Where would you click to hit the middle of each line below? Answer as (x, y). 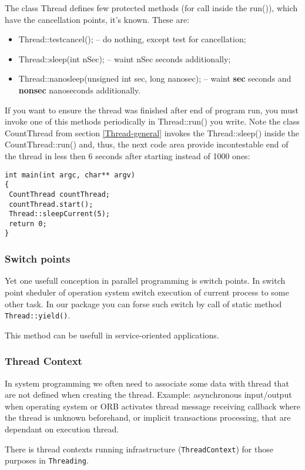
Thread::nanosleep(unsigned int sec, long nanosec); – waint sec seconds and (155, 78)
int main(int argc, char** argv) (70, 175)
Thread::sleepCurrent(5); (59, 214)
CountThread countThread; (59, 194)
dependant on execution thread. (62, 429)
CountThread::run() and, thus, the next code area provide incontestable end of (147, 144)
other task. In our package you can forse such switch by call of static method (143, 303)
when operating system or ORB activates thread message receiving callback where (152, 406)
